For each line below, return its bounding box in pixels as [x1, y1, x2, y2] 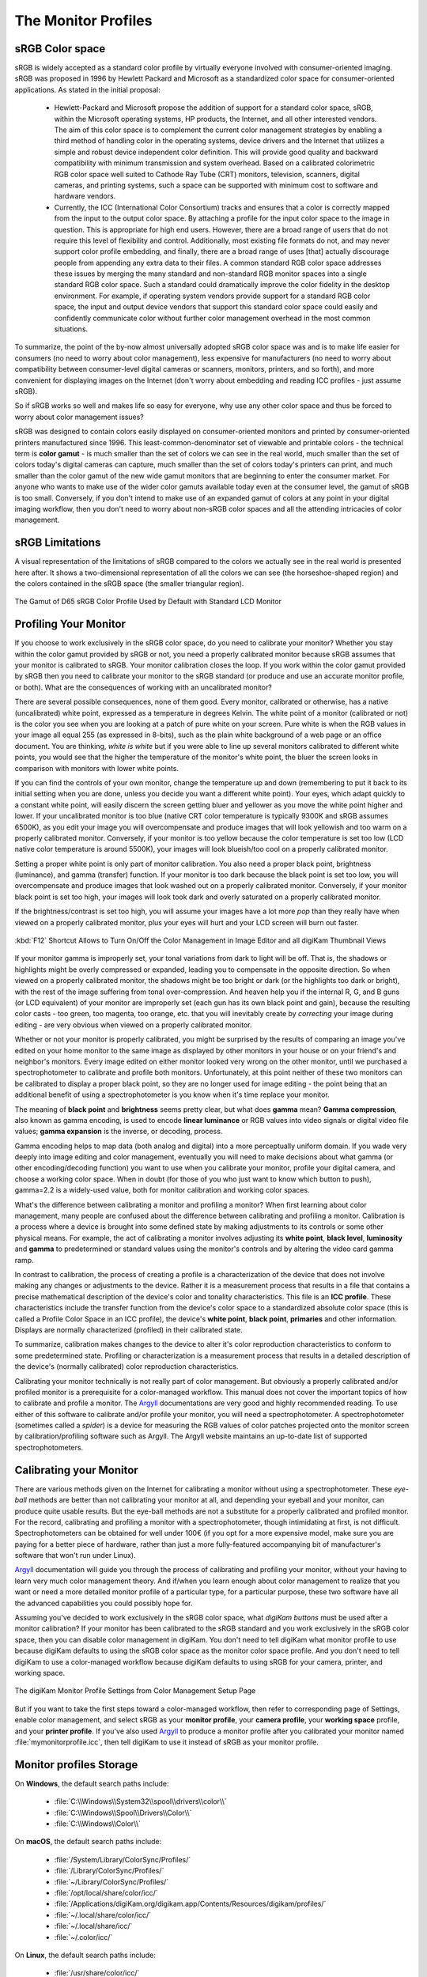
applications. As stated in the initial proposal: [14, 85, 161, 94]
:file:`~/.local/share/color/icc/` [54, 1910, 152, 1919]
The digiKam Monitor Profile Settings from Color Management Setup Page [14, 1686, 256, 1695]
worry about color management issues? [14, 412, 144, 421]
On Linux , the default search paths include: [14, 1950, 156, 1960]
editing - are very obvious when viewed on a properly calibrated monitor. [14, 1020, 252, 1030]
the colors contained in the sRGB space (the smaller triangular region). [14, 578, 244, 588]
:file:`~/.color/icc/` [54, 1932, 113, 1941]
